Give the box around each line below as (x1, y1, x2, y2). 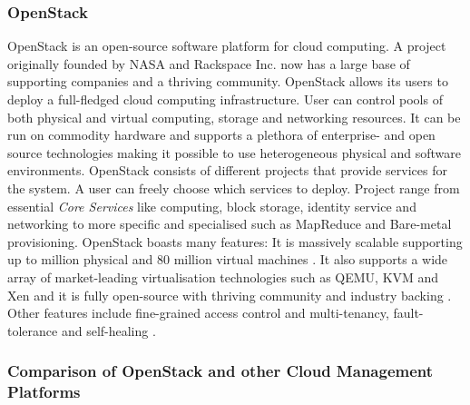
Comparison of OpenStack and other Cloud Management (7, 360, 434, 382)
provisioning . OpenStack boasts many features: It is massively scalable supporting (7, 232, 463, 251)
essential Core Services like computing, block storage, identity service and (7, 196, 416, 215)
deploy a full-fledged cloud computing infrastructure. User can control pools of (7, 90, 443, 108)
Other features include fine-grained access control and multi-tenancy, (7, 303, 389, 322)
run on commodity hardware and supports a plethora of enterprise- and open (7, 125, 436, 144)
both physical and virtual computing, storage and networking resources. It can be (7, 107, 461, 126)
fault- (393, 303, 424, 322)
